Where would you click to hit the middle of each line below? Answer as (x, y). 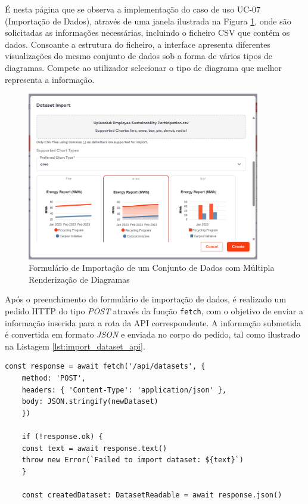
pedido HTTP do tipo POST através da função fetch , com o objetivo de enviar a (154, 311)
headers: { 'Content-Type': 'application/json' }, (124, 390)
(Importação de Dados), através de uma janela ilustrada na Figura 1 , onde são (148, 21)
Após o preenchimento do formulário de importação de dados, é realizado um (146, 299)
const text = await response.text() (94, 448)
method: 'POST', (54, 378)
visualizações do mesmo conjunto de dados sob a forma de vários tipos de (139, 56)
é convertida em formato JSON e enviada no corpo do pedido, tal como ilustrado (153, 334)
